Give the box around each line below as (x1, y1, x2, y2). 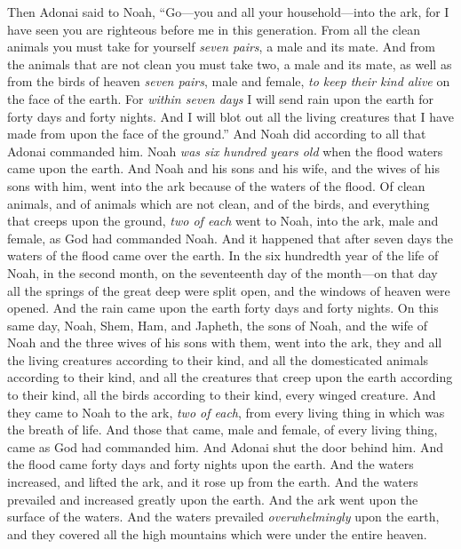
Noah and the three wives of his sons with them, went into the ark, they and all (7, 333, 442, 352)
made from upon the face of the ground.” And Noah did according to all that (7, 124, 426, 143)
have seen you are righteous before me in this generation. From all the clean (7, 20, 420, 38)
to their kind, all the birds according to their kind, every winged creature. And (7, 386, 436, 404)
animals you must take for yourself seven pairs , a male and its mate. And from (7, 37, 436, 56)
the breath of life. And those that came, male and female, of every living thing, (7, 420, 438, 439)
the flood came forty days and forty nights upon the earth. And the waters (7, 455, 414, 473)
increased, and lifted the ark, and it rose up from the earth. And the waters (7, 473, 418, 491)
